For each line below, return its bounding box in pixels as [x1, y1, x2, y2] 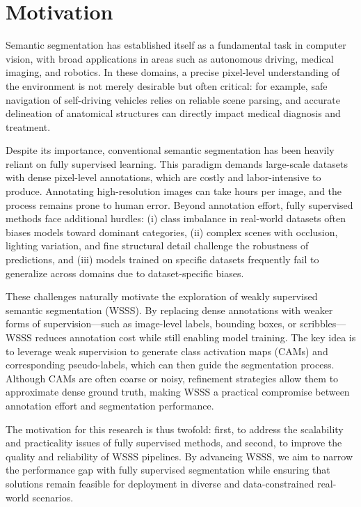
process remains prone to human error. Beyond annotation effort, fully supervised [6, 197, 353, 212]
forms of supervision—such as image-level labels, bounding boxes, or [6, 316, 297, 331]
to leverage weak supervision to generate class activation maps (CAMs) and [6, 343, 328, 358]
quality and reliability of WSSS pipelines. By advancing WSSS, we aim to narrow [6, 448, 353, 463]
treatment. [6, 119, 51, 134]
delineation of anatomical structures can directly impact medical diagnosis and [6, 106, 341, 120]
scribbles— [299, 316, 346, 331]
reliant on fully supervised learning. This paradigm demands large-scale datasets [6, 156, 348, 171]
